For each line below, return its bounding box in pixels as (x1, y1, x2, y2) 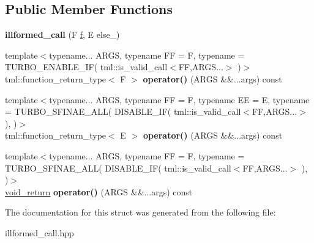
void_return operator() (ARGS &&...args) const (5, 185, 193, 198)
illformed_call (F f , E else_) (5, 28, 120, 41)
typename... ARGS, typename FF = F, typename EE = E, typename (49, 93, 310, 106)
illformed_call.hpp (5, 226, 74, 239)
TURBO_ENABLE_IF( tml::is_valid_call (5, 60, 168, 73)
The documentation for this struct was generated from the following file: (5, 206, 276, 219)
